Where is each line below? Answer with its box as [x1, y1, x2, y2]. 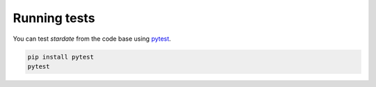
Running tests [13, 10, 95, 26]
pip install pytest [27, 52, 94, 61]
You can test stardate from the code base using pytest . [13, 35, 171, 43]
